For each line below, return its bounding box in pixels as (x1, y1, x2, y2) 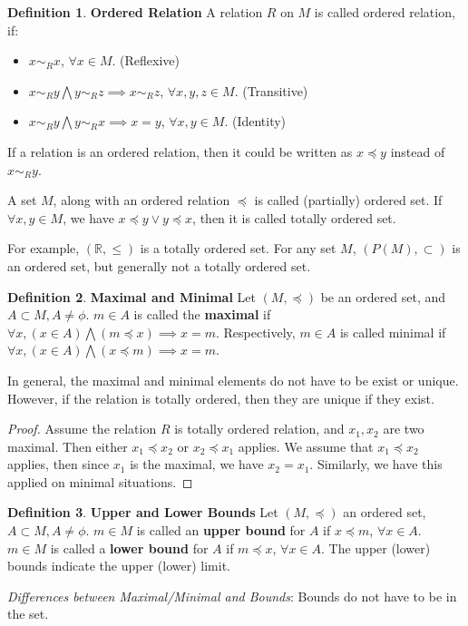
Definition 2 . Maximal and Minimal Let (7, 287, 256, 306)
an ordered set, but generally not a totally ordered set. (7, 256, 311, 275)
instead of (390, 142, 445, 161)
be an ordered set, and (320, 287, 446, 306)
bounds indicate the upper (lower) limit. (7, 556, 230, 575)
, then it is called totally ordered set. (192, 208, 396, 227)
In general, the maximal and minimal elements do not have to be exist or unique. (7, 370, 459, 389)
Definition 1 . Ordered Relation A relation (7, 3, 263, 21)
